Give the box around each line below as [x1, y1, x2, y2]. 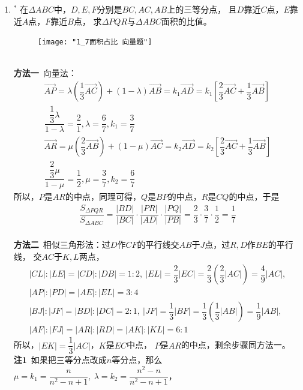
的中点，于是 [229, 190, 280, 203]
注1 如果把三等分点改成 [13, 353, 107, 366]
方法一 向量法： [13, 67, 77, 79]
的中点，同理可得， [65, 190, 141, 203]
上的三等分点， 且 [167, 3, 237, 15]
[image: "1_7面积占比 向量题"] [37, 38, 152, 47]
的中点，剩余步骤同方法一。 [181, 338, 290, 351]
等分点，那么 [112, 353, 163, 366]
